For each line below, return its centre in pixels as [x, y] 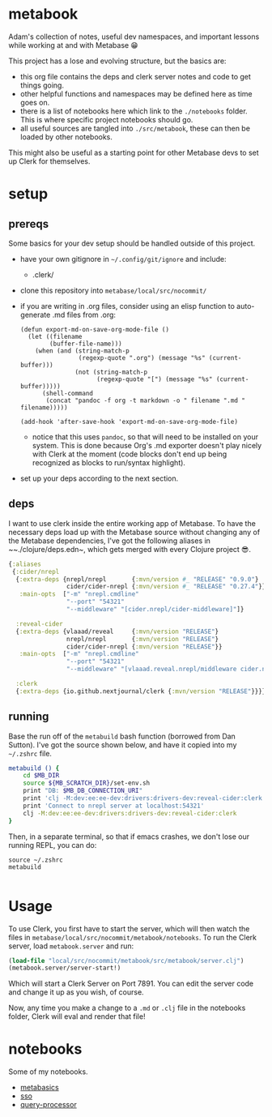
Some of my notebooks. [48, 1072]
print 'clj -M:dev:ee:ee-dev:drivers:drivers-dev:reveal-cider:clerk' [144, 798]
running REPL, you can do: [53, 845]
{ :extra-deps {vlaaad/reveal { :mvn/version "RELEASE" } [117, 631]
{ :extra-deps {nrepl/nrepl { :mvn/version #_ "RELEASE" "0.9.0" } [137, 579]
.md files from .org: [84, 315]
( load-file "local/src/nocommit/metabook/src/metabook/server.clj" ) [126, 961]
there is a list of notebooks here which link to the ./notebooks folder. [134, 111]
